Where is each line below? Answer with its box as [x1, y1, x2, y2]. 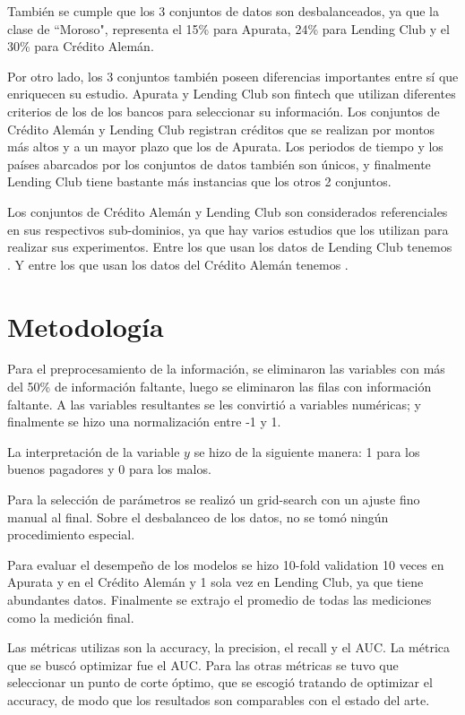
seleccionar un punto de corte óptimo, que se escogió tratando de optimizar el [7, 673, 433, 692]
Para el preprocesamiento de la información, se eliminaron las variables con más [7, 359, 445, 378]
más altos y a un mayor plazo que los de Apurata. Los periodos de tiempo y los [7, 137, 443, 156]
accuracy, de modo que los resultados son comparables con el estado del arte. [7, 690, 430, 709]
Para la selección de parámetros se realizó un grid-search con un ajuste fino [7, 490, 420, 508]
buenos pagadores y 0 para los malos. [7, 460, 211, 478]
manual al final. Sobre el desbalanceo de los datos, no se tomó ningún [7, 507, 389, 526]
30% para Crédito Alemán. [7, 37, 154, 56]
